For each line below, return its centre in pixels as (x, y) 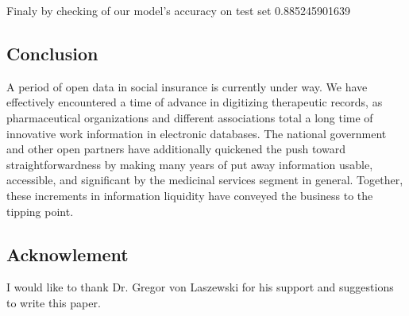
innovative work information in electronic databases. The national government (197, 133)
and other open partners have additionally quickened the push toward (176, 149)
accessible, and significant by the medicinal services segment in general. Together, (205, 180)
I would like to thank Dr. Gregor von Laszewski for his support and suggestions (200, 287)
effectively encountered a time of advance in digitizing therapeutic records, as (195, 102)
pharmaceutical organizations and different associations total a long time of (190, 117)
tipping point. (40, 211)
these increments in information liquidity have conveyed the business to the (190, 195)
